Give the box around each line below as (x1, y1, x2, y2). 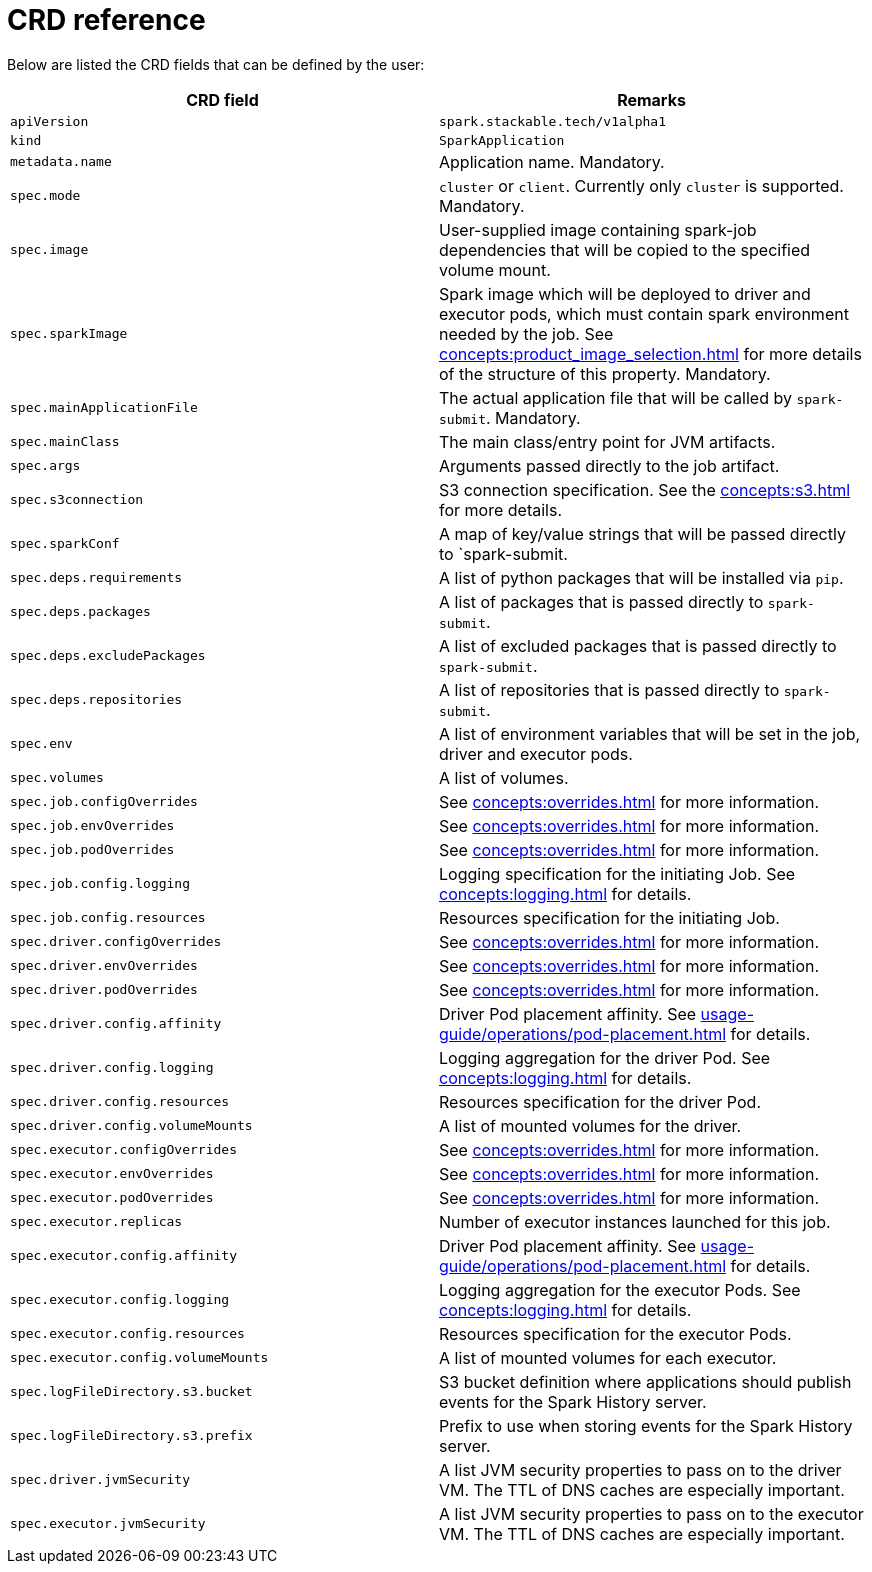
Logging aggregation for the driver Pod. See (439, 1047, 771, 1068)
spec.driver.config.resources (10, 1094, 230, 1110)
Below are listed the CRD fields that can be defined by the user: (7, 55, 425, 73)
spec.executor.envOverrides (10, 1166, 214, 1182)
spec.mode (10, 188, 81, 204)
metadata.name (10, 154, 112, 170)
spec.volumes (10, 770, 104, 786)
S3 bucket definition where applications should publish (439, 1371, 852, 1392)
